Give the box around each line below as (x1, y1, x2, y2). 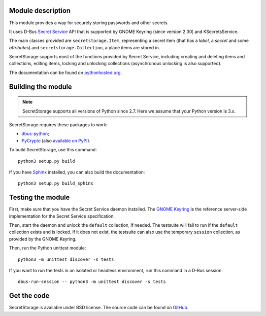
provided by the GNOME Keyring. (9, 236, 77, 242)
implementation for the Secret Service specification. (9, 213, 115, 219)
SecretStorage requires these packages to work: (9, 122, 108, 128)
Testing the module (9, 193, 70, 202)
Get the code (9, 291, 50, 300)
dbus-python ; (21, 131, 49, 137)
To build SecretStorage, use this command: (9, 147, 97, 153)
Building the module (9, 82, 72, 91)
